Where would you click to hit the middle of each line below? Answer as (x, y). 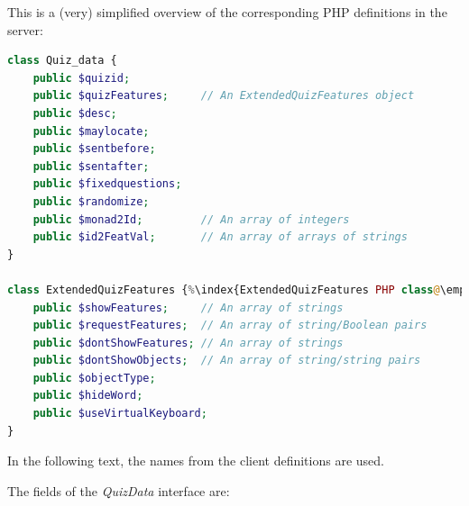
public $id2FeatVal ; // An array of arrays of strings (220, 237)
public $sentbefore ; (94, 149)
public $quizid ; (82, 78)
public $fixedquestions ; (107, 184)
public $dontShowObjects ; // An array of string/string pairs (227, 361)
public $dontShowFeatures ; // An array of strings (188, 343)
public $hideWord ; (88, 396)
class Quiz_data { (62, 61)
